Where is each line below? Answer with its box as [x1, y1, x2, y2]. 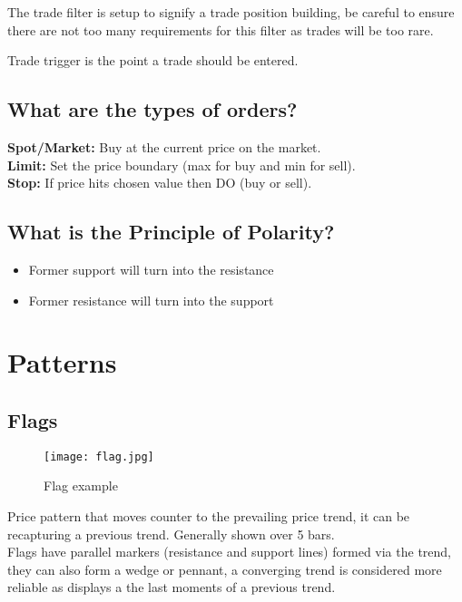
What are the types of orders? [7, 95, 298, 123]
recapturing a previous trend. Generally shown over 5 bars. [7, 524, 335, 543]
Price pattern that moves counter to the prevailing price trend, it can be [7, 506, 410, 525]
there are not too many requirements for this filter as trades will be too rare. [7, 20, 434, 39]
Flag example [44, 476, 118, 495]
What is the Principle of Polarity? [7, 218, 335, 246]
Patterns [7, 344, 117, 381]
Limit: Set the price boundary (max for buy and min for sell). [7, 155, 356, 174]
